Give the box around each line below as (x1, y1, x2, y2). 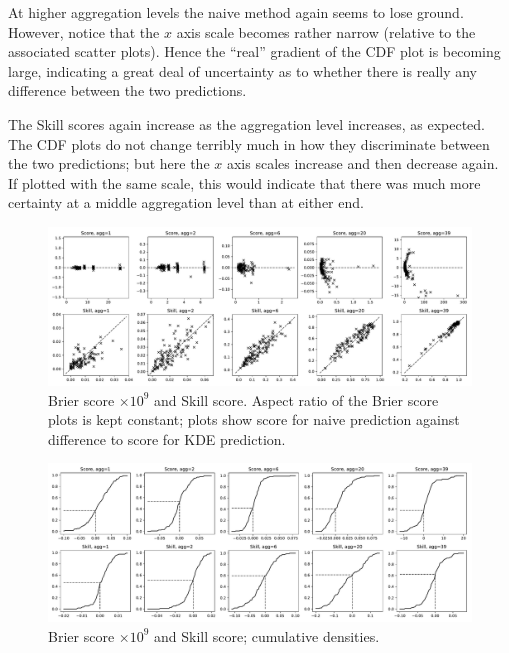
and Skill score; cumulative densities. (154, 625, 380, 646)
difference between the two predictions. (8, 80, 247, 101)
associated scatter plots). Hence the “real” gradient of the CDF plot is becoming (8, 41, 501, 62)
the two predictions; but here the (8, 153, 210, 174)
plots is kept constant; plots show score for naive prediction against (48, 409, 460, 430)
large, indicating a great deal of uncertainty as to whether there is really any (8, 60, 477, 81)
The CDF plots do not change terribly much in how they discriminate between (8, 133, 490, 154)
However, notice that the (8, 21, 160, 42)
